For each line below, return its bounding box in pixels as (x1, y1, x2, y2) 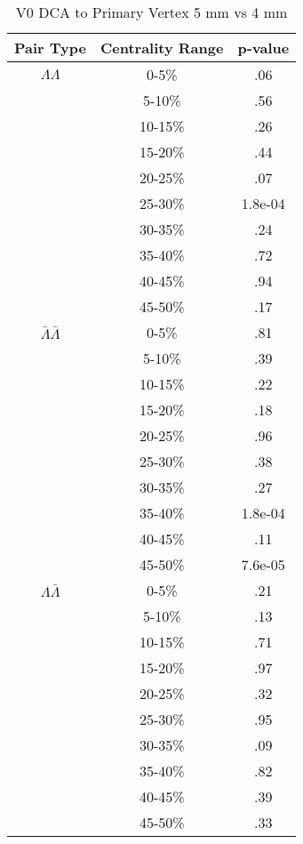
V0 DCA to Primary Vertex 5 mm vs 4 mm (15, 2, 288, 22)
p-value (237, 37, 290, 58)
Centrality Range (100, 37, 224, 58)
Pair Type (14, 37, 86, 58)
